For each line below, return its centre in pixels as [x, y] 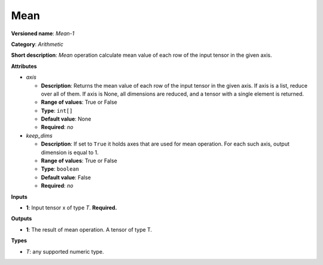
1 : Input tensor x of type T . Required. [71, 207]
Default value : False [66, 177]
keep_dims [39, 135]
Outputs [22, 218]
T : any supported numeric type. [65, 251]
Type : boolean [60, 169]
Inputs [19, 196]
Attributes [24, 66]
